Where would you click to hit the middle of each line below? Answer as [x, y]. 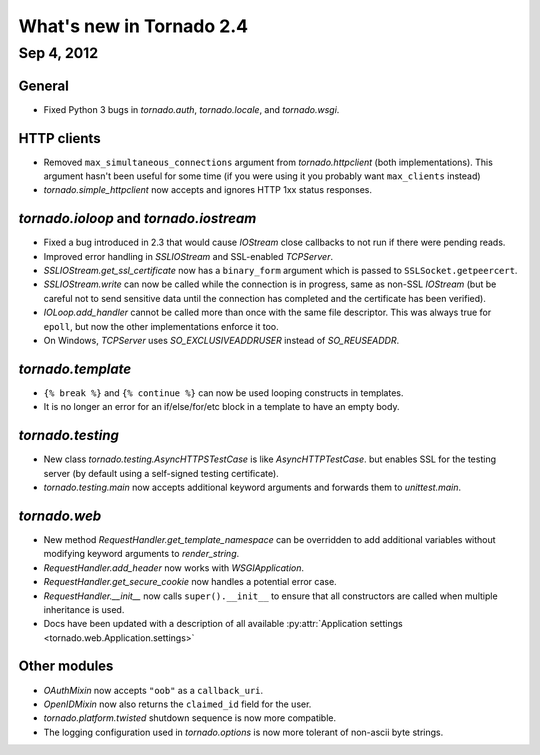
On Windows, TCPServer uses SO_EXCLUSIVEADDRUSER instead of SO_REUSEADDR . [221, 341]
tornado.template [75, 368]
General [44, 85]
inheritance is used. [84, 609]
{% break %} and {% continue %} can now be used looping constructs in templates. [223, 392]
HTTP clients [59, 138]
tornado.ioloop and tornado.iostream [137, 218]
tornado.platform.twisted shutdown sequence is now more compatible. [190, 718]
